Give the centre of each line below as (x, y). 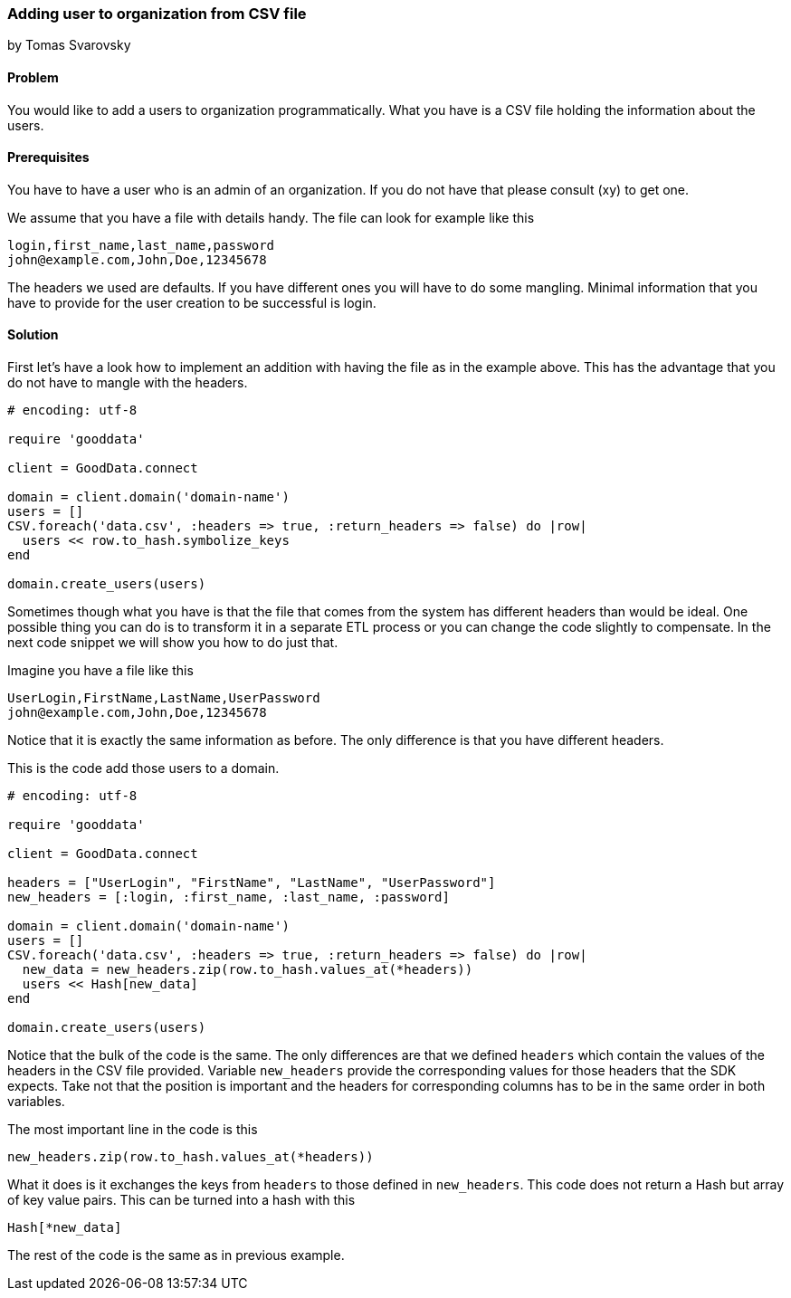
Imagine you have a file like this (100, 671)
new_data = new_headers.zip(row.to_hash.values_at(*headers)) (248, 970)
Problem (33, 77)
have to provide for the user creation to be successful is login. (192, 302)
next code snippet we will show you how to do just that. (173, 643)
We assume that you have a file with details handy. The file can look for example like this (271, 217)
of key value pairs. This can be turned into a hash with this (181, 1200)
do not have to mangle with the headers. (128, 383)
